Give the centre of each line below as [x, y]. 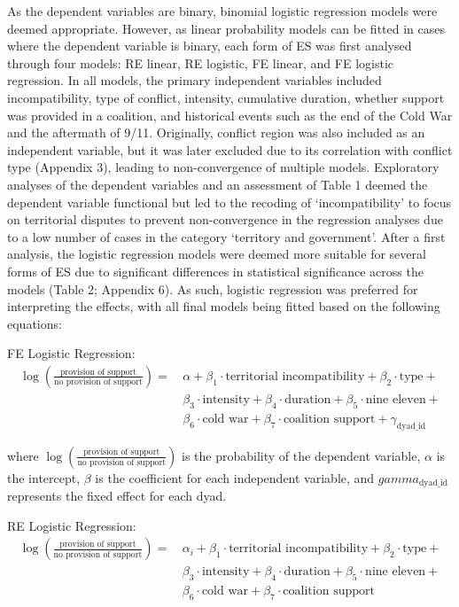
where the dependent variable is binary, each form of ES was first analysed [210, 46]
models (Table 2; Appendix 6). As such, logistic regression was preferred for [213, 288]
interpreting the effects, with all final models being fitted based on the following [224, 306]
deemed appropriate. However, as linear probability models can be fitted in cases [226, 28]
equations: [35, 323]
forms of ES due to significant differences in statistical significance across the [215, 271]
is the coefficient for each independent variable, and [235, 477]
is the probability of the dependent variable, [301, 455]
